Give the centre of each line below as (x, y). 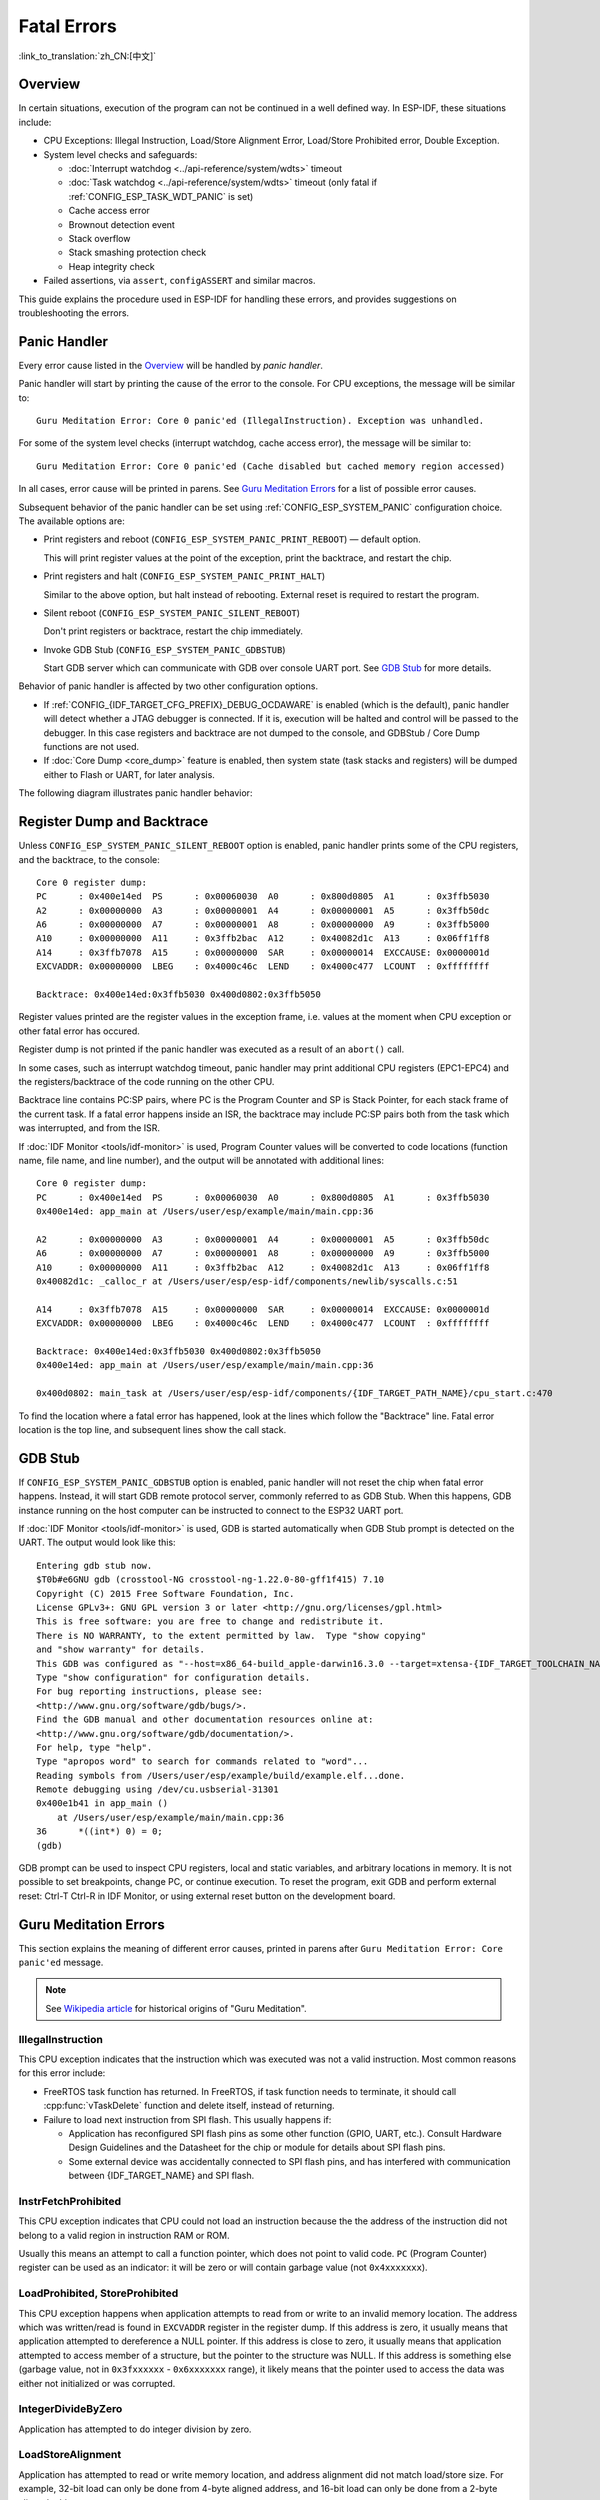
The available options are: (71, 521)
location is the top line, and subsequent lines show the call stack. (152, 1429)
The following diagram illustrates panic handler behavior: (135, 793)
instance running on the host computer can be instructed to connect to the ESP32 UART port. (211, 1510)
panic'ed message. (61, 1962)
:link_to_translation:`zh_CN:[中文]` (87, 56)
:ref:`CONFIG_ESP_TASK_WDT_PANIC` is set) (161, 196)
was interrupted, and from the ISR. (89, 1128)
